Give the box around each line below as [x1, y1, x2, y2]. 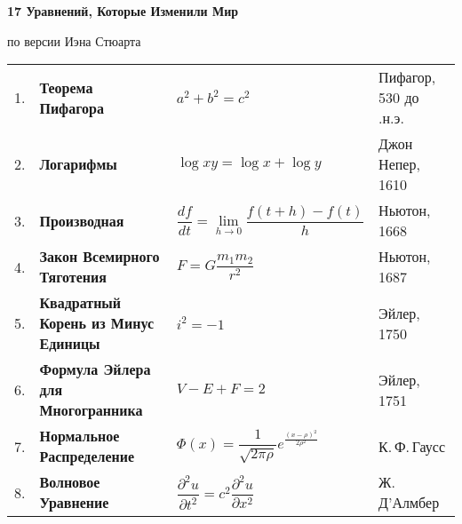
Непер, [378, 154, 420, 175]
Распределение [39, 446, 135, 467]
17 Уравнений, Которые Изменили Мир [7, 2, 239, 20]
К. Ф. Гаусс [378, 435, 445, 457]
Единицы [39, 333, 100, 354]
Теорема [39, 76, 93, 98]
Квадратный [39, 292, 122, 314]
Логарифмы [39, 154, 117, 175]
